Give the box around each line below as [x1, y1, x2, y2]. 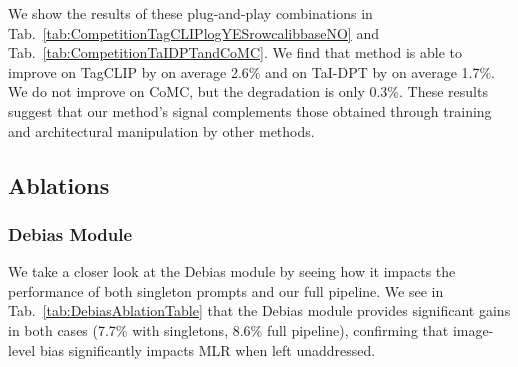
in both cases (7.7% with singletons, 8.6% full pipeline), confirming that [8, 319, 449, 340]
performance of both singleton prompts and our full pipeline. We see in [8, 280, 444, 301]
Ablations [8, 169, 110, 200]
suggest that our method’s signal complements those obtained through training [8, 100, 492, 121]
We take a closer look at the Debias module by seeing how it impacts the [8, 261, 456, 282]
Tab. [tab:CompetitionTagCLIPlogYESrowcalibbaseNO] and [8, 22, 379, 43]
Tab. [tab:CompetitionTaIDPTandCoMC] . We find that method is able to [8, 42, 462, 63]
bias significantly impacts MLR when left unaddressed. [39, 339, 376, 360]
